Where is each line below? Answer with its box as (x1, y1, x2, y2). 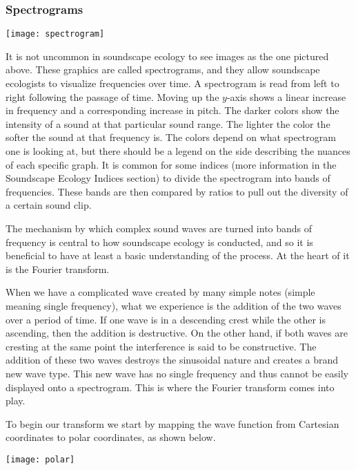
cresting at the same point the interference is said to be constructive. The (6, 339, 317, 353)
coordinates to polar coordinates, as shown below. (6, 430, 216, 444)
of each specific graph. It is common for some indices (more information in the (6, 157, 337, 171)
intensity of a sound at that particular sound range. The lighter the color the (6, 116, 330, 131)
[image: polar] (6, 454, 75, 464)
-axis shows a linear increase (226, 89, 346, 104)
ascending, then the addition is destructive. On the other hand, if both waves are (6, 326, 348, 340)
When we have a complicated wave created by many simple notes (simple (6, 285, 315, 299)
